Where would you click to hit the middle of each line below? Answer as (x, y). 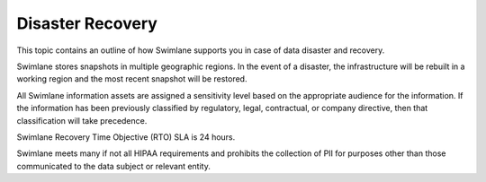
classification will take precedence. (82, 120)
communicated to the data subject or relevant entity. (113, 166)
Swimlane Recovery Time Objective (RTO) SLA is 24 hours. (126, 137)
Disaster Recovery (87, 23)
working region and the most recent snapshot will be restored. (132, 79)
